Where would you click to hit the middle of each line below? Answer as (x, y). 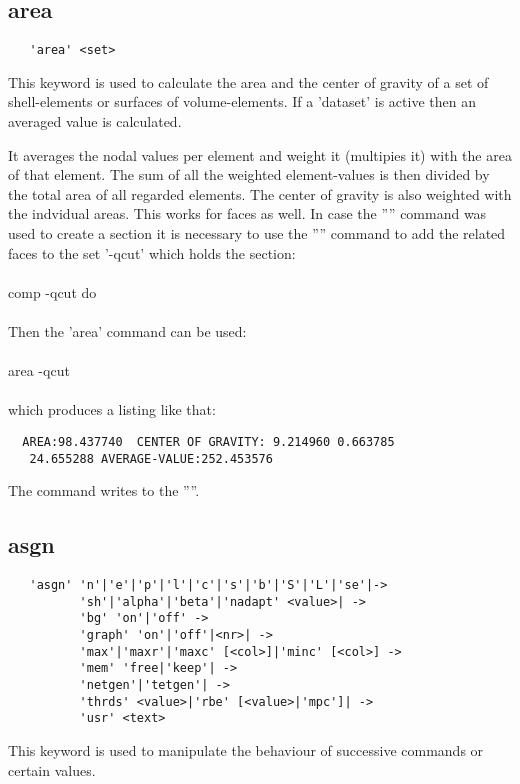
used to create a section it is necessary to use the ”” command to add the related (257, 233)
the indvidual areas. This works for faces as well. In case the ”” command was (247, 213)
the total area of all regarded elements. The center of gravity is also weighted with (260, 193)
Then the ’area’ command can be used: (127, 330)
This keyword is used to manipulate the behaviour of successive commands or (246, 749)
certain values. (52, 769)
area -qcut (39, 370)
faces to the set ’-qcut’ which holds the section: (152, 252)
